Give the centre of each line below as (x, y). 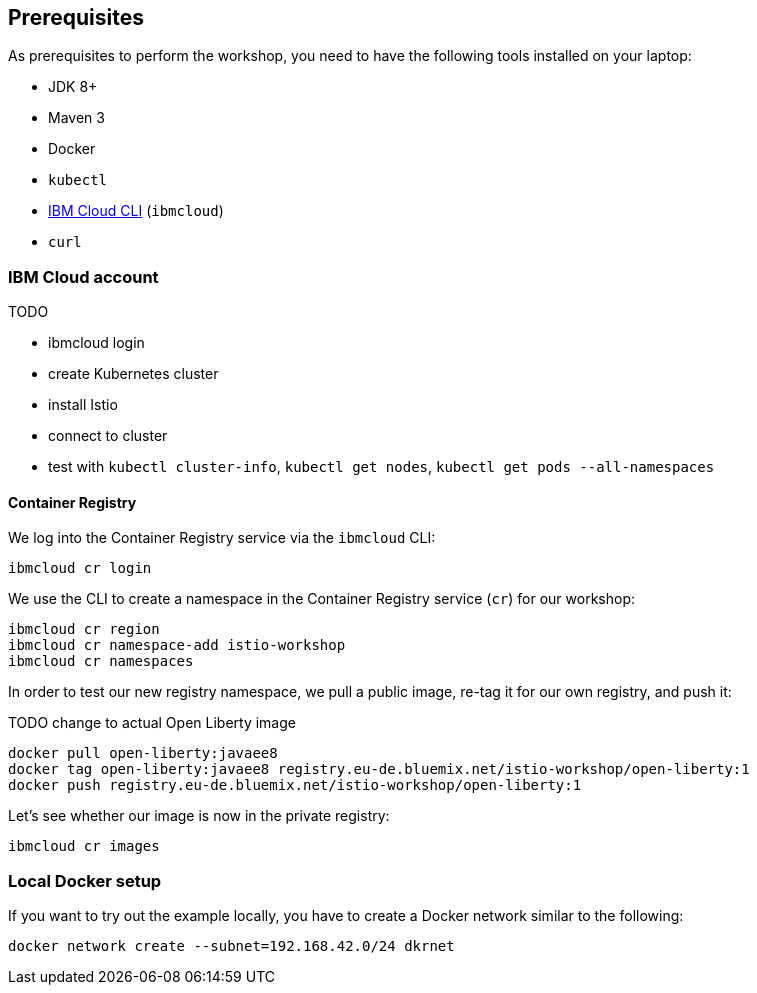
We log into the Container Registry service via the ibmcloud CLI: (222, 538)
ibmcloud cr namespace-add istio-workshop (177, 645)
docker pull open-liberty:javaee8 (143, 753)
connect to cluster (108, 436)
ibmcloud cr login (80, 568)
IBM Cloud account (83, 276)
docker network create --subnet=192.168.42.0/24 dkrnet (231, 946)
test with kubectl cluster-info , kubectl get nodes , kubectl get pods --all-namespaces (381, 467)
